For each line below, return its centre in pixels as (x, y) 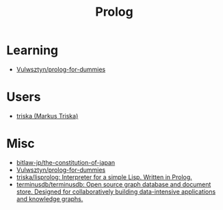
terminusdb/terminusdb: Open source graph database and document (114, 184)
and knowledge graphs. (50, 198)
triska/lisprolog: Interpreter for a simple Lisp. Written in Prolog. (104, 177)
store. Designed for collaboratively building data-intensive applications (116, 192)
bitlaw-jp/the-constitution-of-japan (66, 162)
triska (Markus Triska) (47, 116)
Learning (32, 50)
